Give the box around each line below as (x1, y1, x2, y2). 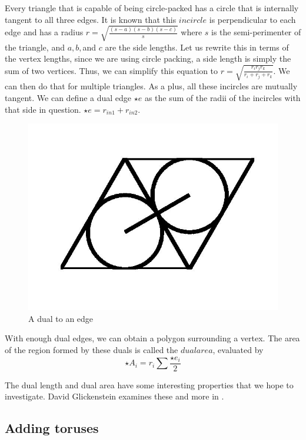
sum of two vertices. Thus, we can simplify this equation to (5, 64, 218, 76)
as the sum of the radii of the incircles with (144, 92, 301, 104)
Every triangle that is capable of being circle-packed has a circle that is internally (5, 2, 299, 14)
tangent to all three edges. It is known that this (5, 13, 177, 25)
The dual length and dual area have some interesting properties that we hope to (5, 378, 294, 391)
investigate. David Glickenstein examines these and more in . (5, 390, 224, 402)
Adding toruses (5, 419, 99, 437)
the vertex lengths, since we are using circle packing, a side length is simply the (5, 52, 291, 65)
